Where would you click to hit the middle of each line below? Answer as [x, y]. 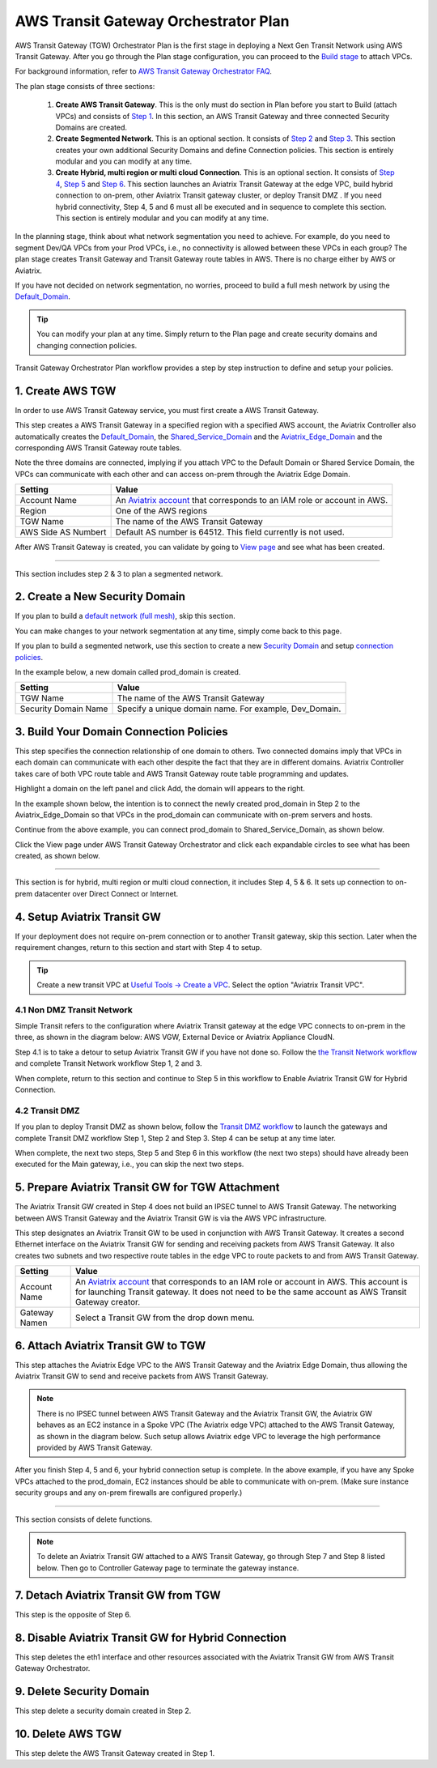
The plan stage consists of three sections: [85, 86]
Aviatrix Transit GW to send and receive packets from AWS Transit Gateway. [142, 1376]
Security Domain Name [64, 709]
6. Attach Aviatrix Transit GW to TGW [110, 1346]
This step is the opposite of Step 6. [73, 1614]
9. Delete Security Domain [82, 1691]
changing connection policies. [87, 345]
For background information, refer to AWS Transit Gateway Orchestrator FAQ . [144, 71]
